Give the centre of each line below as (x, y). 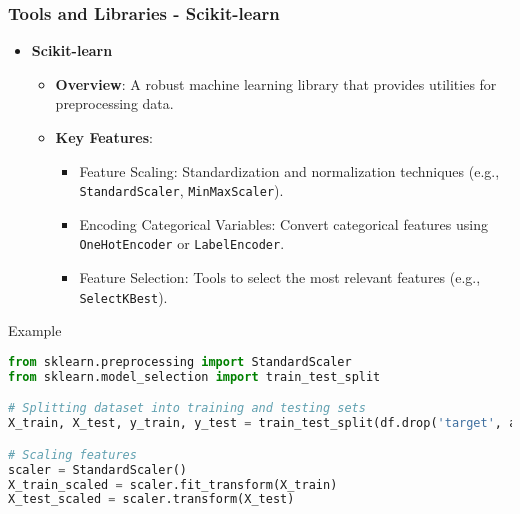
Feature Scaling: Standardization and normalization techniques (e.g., (289, 170)
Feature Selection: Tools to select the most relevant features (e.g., (280, 277)
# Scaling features (72, 454)
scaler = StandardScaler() (97, 469)
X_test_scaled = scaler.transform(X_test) (151, 499)
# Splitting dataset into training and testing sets (187, 408)
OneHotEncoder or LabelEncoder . (182, 243)
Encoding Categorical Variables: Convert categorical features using (283, 223)
